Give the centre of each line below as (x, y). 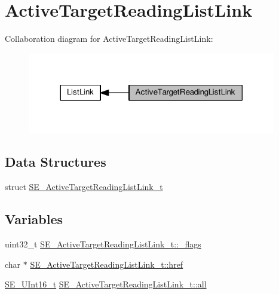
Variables (34, 219)
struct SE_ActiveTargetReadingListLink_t (84, 187)
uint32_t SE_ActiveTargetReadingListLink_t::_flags (103, 244)
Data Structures (56, 162)
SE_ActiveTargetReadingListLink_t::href (107, 264)
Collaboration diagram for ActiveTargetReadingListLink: (109, 39)
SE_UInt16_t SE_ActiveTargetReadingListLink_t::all (106, 284)
